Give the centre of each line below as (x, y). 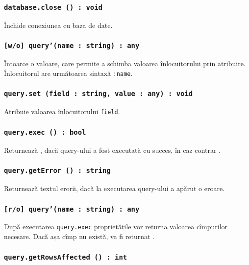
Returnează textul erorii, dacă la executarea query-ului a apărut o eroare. (114, 188)
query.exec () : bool (45, 132)
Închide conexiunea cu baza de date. (58, 25)
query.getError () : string (57, 171)
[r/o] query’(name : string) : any (72, 209)
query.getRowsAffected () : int (66, 257)
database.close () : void (53, 7)
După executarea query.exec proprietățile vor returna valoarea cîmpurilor (116, 227)
